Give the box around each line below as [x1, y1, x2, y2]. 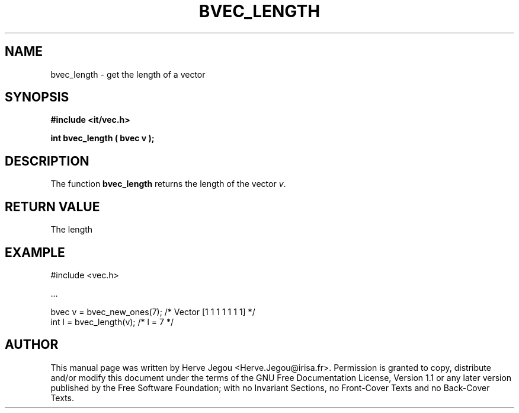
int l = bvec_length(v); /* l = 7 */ [50, 316, 174, 327]
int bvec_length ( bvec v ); [50, 133, 155, 144]
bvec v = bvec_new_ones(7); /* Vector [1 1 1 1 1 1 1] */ [50, 306, 255, 317]
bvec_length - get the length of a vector [50, 69, 206, 80]
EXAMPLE [5, 244, 65, 260]
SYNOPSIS [5, 90, 69, 105]
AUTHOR [5, 337, 59, 352]
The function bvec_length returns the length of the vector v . [50, 179, 286, 189]
